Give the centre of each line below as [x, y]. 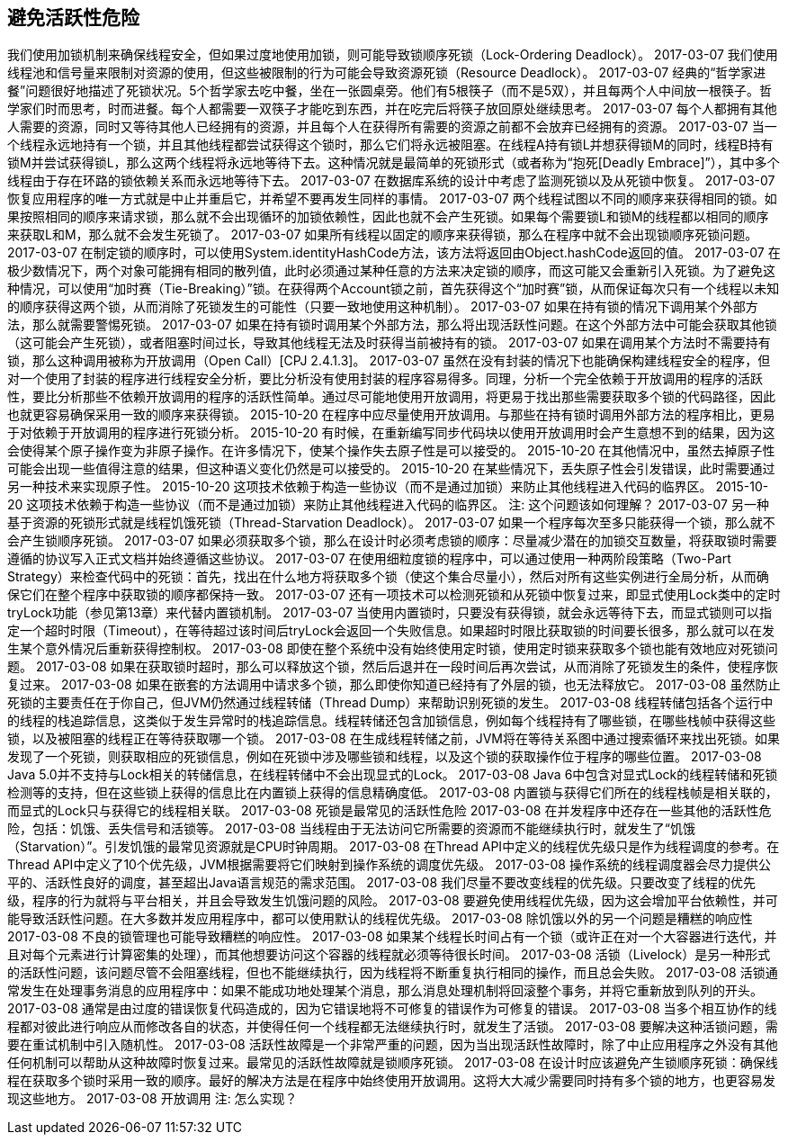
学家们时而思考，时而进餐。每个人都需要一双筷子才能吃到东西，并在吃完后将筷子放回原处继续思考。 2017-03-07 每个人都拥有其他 [392, 109]
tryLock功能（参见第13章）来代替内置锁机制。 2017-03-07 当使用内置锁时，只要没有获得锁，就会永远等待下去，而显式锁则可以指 [390, 613]
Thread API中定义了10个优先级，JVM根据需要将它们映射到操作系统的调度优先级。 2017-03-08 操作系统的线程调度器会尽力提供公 [389, 865]
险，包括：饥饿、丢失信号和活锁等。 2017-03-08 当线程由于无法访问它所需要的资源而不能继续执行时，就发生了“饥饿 [351, 829]
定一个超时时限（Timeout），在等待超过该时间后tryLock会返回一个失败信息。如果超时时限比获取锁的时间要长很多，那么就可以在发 [391, 631]
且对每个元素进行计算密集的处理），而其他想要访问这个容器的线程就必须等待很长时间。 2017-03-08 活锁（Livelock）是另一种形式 [389, 955]
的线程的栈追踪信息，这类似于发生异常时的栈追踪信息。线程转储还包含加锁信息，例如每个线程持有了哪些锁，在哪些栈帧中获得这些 [391, 721]
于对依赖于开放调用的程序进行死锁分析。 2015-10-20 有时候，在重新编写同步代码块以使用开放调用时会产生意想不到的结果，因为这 [391, 433]
